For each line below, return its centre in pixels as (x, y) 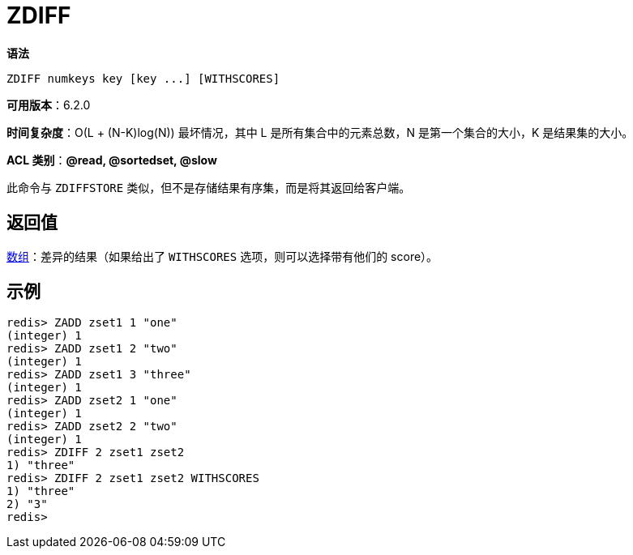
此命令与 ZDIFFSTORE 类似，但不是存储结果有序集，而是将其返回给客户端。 (209, 187)
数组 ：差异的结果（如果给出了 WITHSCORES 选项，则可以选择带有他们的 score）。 (222, 256)
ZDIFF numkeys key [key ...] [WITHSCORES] (143, 78)
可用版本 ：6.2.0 (49, 105)
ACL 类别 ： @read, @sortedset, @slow (112, 160)
